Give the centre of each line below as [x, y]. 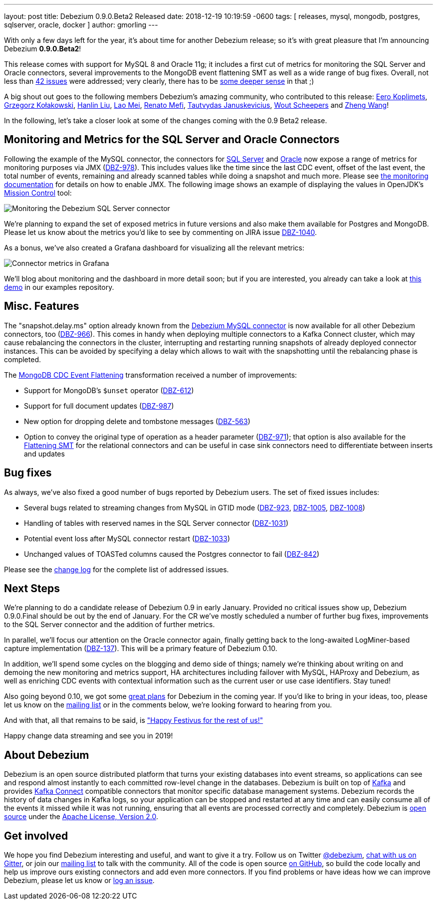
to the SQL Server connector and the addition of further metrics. [109, 625]
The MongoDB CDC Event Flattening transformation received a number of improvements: [151, 375]
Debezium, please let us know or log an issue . [79, 881]
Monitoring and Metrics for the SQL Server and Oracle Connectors [172, 140]
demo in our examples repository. [59, 287]
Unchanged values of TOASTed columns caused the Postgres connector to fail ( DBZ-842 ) [172, 554]
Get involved [36, 836]
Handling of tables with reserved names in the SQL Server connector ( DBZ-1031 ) [156, 523]
